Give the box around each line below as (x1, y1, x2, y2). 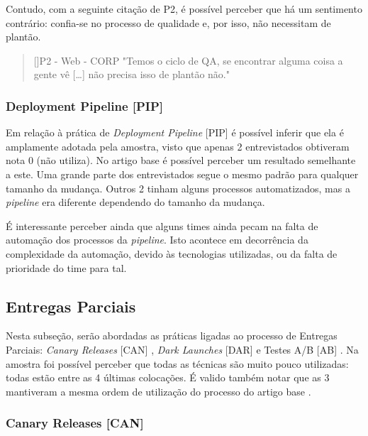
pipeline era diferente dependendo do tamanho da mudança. (6, 195, 265, 209)
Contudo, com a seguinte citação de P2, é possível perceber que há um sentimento (6, 1, 362, 16)
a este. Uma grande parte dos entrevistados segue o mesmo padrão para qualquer (6, 166, 359, 181)
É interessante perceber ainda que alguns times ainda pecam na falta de (6, 218, 318, 233)
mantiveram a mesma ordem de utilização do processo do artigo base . (6, 383, 311, 398)
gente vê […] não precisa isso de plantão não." (33, 67, 230, 82)
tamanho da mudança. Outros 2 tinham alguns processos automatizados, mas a (6, 180, 350, 195)
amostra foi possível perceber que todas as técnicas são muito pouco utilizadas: (6, 356, 349, 371)
